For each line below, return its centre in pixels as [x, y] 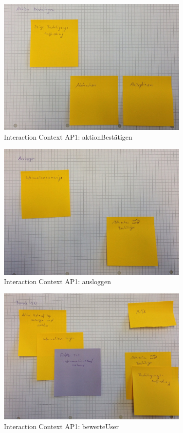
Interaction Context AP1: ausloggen [58, 281]
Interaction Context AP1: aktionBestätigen [68, 136]
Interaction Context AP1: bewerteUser [62, 426]
